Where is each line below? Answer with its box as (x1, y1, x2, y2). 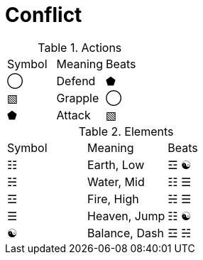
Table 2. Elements (78, 124, 174, 139)
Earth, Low (87, 157, 145, 172)
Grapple (56, 90, 99, 105)
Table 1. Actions (38, 40, 122, 55)
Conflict (5, 3, 82, 27)
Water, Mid (87, 174, 145, 189)
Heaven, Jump (87, 208, 165, 223)
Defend (56, 73, 96, 88)
